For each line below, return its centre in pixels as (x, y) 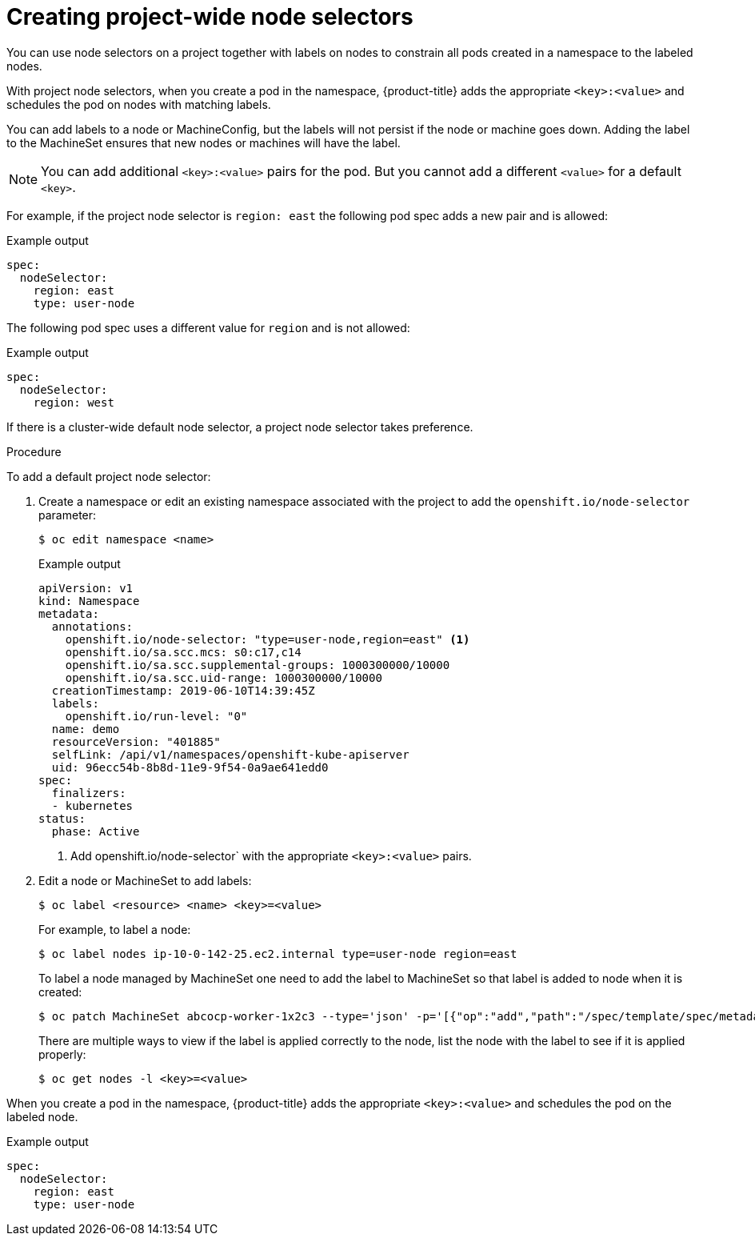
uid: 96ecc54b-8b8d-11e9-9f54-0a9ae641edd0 (190, 767)
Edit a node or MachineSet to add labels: (145, 880)
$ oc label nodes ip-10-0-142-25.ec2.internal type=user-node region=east (278, 954)
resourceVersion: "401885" (136, 741)
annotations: (92, 626)
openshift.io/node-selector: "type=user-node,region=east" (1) (268, 639)
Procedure (34, 451)
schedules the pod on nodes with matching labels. (139, 104)
